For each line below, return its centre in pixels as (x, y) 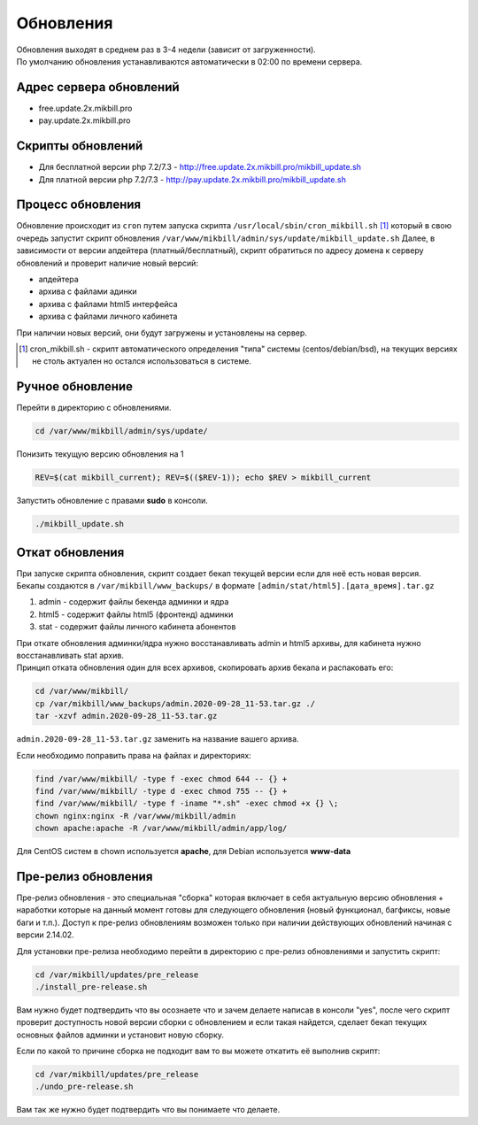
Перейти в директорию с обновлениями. (94, 408)
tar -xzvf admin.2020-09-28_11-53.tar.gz (126, 716)
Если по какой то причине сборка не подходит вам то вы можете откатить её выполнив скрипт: (198, 1051)
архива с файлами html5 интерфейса (108, 304)
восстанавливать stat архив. (70, 656)
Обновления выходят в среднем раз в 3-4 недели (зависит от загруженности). (166, 50)
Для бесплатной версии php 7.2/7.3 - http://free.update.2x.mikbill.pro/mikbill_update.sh (200, 167)
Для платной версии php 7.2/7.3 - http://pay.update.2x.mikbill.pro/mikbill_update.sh (193, 179)
